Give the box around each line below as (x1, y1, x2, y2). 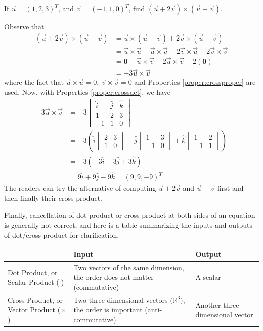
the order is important (73, 304, 143, 315)
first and (217, 182, 244, 193)
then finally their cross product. (4, 192, 102, 203)
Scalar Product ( (8, 277, 59, 287)
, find (128, 3, 145, 13)
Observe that (4, 21, 45, 31)
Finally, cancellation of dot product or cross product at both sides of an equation (4, 209, 255, 220)
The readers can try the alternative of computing (4, 182, 156, 193)
